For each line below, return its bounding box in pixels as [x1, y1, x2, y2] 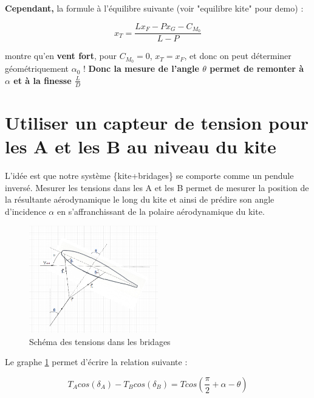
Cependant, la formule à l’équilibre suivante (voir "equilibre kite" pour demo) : [5, 2, 304, 14]
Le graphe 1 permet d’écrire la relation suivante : [5, 355, 188, 368]
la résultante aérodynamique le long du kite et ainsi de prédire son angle [5, 193, 275, 206]
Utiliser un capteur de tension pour [5, 110, 309, 134]
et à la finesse [13, 74, 72, 86]
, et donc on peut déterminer [184, 49, 292, 62]
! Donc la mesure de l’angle [83, 62, 199, 75]
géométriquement [5, 62, 69, 75]
